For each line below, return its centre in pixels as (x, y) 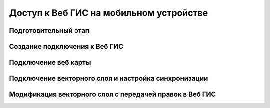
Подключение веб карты (50, 63)
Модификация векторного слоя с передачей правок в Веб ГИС (113, 95)
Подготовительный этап (49, 31)
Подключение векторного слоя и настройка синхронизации (109, 79)
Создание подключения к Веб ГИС (66, 47)
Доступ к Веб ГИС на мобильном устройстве (109, 13)
